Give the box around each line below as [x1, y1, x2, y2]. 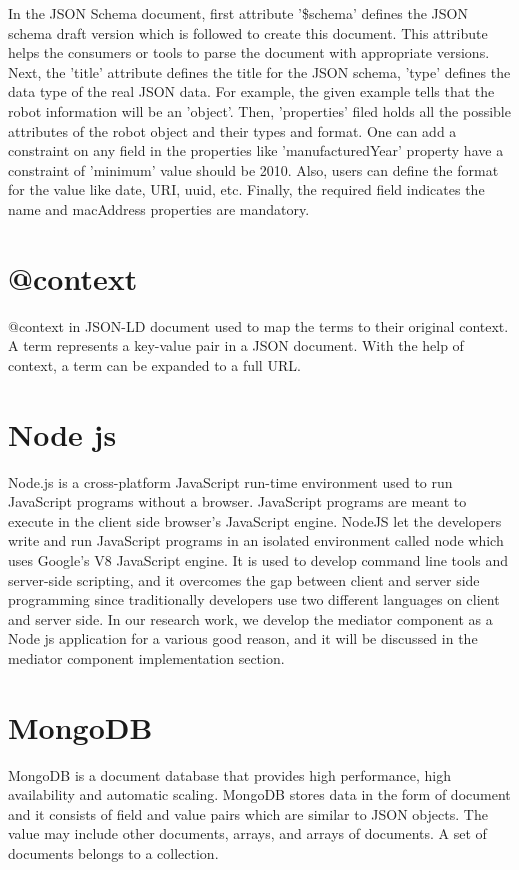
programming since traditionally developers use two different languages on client [8, 589, 500, 610]
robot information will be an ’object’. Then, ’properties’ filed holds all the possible [8, 100, 511, 121]
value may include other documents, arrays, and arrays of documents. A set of [8, 823, 487, 844]
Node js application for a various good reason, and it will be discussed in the [8, 628, 478, 649]
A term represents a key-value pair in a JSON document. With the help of [8, 335, 464, 356]
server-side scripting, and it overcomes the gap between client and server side [8, 569, 480, 590]
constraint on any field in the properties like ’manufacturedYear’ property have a [8, 140, 504, 161]
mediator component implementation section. [8, 647, 285, 668]
